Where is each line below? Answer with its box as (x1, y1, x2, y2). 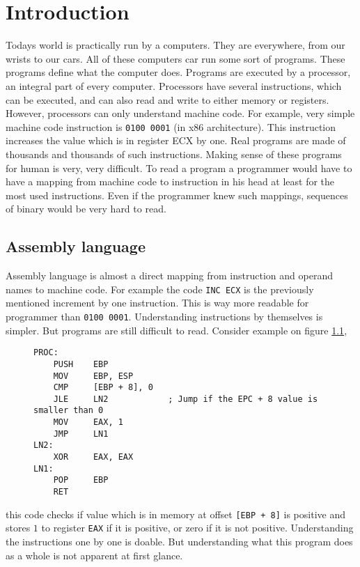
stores (6, 520, 31, 535)
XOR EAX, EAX (53, 452, 134, 463)
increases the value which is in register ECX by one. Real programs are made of (6, 133, 346, 148)
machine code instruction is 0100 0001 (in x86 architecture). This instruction (6, 119, 336, 134)
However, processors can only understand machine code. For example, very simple (6, 106, 355, 121)
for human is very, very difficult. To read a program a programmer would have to (6, 160, 352, 175)
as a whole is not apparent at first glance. (6, 547, 183, 562)
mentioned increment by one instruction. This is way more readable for (6, 295, 309, 310)
